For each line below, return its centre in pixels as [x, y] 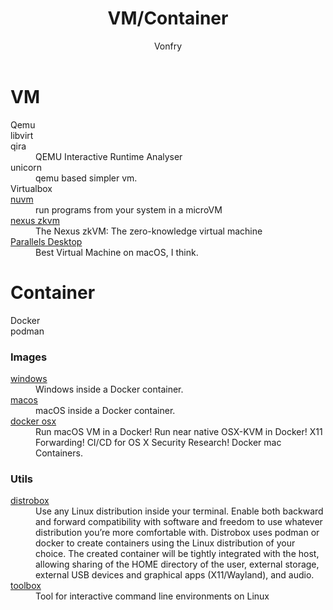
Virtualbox [31, 188]
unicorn [26, 167]
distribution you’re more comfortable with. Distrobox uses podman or [177, 533]
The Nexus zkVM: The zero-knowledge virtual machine [149, 231]
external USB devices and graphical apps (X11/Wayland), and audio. [175, 575]
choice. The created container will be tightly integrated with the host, [177, 554]
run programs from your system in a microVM [129, 209]
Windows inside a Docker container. [109, 389]
